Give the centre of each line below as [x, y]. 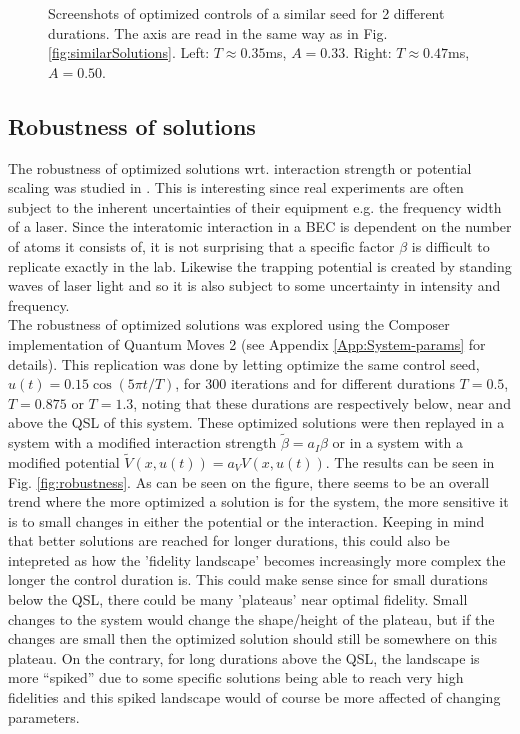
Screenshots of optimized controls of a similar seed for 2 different [246, 13]
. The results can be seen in [410, 461]
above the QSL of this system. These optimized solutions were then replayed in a [256, 422]
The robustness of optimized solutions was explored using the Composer [229, 324]
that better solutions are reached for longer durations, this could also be [229, 540]
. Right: [368, 52]
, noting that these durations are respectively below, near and [322, 402]
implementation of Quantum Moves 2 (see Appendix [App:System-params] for [247, 343]
